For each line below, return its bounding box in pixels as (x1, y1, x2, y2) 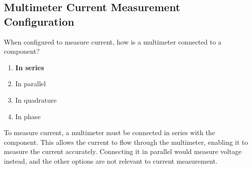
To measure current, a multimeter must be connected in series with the (4, 127, 215, 138)
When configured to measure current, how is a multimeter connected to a (4, 36, 222, 46)
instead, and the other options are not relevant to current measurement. (4, 155, 218, 166)
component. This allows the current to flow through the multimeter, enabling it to (4, 137, 248, 147)
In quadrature (15, 94, 57, 105)
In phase (15, 111, 41, 121)
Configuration (4, 14, 75, 29)
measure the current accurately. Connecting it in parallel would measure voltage (4, 146, 242, 156)
